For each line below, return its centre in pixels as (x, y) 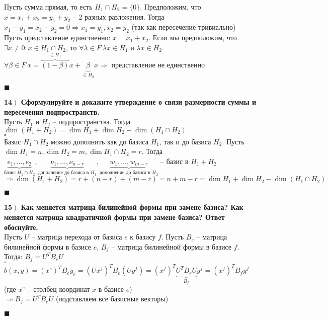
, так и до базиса (185, 141)
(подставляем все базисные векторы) (112, 299)
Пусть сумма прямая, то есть (48, 7)
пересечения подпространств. (52, 111)
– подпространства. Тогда (91, 122)
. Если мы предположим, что (193, 37)
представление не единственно (158, 65)
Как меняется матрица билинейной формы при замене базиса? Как (132, 207)
